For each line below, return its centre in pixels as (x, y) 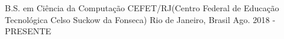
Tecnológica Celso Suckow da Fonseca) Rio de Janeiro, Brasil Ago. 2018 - (140, 19)
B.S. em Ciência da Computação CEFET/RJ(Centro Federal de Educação (142, 8)
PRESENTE (28, 31)
